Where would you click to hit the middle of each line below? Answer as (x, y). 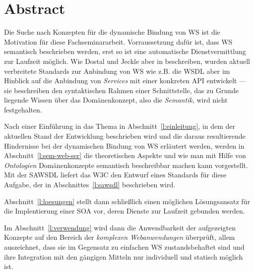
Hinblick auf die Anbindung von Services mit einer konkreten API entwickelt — (125, 81)
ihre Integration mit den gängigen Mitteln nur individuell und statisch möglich (124, 256)
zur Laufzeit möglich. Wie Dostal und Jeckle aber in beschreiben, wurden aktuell (127, 61)
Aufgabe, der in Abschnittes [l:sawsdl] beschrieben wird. (90, 185)
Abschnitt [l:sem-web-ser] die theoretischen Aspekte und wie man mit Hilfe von (125, 155)
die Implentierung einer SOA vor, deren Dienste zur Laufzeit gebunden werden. (125, 211)
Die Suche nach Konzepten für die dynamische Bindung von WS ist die (112, 32)
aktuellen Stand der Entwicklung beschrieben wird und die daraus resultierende (125, 136)
